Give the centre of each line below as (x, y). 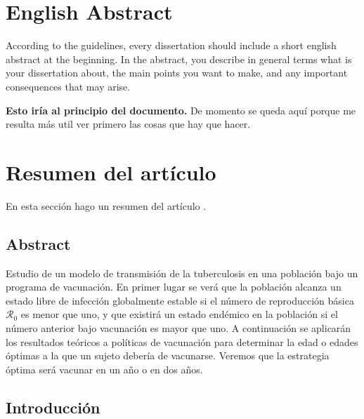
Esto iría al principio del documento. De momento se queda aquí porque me (181, 110)
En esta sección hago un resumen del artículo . (106, 205)
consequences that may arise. (68, 86)
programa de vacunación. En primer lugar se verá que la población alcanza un (174, 287)
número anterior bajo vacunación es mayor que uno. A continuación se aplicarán (178, 327)
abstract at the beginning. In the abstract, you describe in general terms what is (179, 59)
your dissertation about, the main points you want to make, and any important (177, 73)
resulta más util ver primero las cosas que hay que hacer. (128, 124)
